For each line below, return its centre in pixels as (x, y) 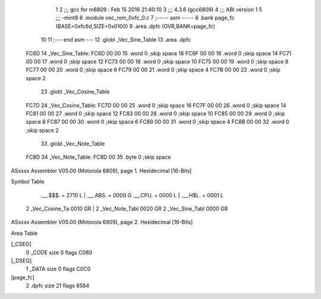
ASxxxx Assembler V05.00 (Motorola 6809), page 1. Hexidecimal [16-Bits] (101, 171)
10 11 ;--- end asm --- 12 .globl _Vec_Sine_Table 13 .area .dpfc (116, 40)
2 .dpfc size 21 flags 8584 (57, 286)
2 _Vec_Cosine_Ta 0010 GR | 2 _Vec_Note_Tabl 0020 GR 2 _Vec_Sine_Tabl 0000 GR (127, 209)
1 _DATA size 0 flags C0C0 (58, 269)
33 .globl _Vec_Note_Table (73, 144)
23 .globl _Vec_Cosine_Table (75, 92)
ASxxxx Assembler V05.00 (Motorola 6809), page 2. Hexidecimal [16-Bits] (102, 222)
